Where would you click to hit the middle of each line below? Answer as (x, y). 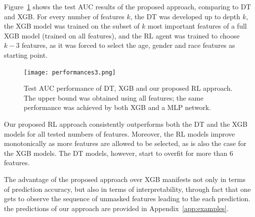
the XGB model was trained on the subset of (72, 26)
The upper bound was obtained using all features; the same (114, 97)
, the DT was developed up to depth (185, 16)
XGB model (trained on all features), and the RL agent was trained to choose (122, 35)
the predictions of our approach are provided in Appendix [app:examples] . (116, 208)
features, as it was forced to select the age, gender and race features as (128, 45)
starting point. (26, 54)
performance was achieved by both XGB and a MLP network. (117, 107)
